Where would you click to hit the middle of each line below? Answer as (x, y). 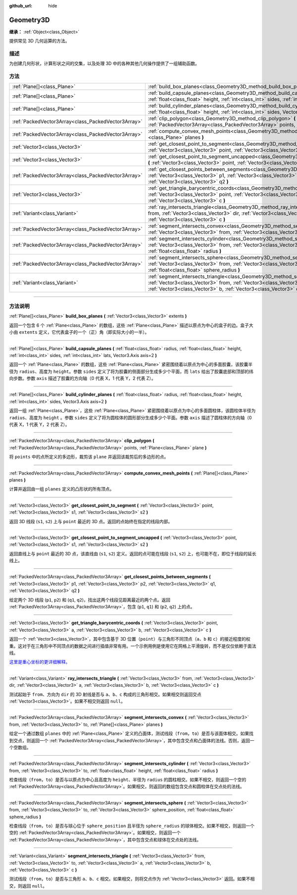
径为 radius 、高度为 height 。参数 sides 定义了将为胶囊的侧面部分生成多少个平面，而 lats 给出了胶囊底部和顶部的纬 (131, 371)
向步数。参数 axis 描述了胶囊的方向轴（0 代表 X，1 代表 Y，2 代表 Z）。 (82, 378)
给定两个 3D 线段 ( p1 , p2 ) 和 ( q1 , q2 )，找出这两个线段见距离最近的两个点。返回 (90, 599)
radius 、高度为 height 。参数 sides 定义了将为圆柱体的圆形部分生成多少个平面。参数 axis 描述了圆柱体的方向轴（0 (130, 418)
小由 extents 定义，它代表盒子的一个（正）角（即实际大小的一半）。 (79, 332)
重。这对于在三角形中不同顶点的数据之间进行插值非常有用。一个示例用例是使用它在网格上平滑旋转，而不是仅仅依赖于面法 (133, 646)
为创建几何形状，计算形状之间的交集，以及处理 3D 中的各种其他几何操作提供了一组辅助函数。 (104, 63)
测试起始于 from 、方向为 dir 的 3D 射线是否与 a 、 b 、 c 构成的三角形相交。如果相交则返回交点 (105, 694)
